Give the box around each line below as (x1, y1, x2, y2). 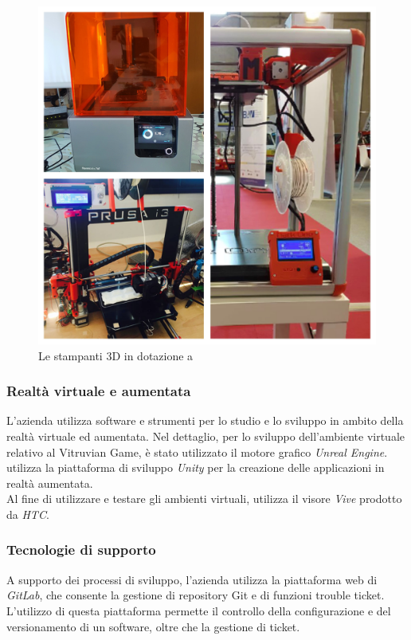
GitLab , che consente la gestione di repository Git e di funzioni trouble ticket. (6, 587, 385, 603)
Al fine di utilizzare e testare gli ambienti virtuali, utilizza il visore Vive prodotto (6, 490, 402, 507)
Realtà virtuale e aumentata (6, 381, 191, 401)
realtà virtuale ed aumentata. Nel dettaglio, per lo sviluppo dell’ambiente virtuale (6, 428, 405, 444)
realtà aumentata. (6, 474, 93, 491)
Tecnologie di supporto (6, 540, 156, 560)
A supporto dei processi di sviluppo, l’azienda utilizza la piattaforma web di (6, 571, 378, 587)
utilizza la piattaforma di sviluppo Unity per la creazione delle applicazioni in (6, 459, 385, 476)
